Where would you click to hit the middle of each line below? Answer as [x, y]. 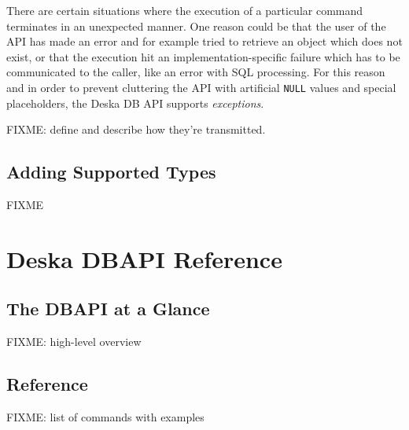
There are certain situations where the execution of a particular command [185, 10]
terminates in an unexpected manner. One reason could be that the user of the [196, 26]
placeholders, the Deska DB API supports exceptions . [135, 103]
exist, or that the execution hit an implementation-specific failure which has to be [203, 56]
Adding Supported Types [111, 172]
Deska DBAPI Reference [144, 258]
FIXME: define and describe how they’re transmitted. [136, 129]
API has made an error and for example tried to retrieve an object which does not [204, 41]
